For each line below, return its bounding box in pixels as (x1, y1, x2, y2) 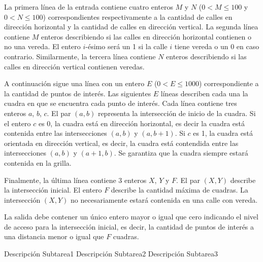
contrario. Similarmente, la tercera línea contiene (4, 51, 156, 61)
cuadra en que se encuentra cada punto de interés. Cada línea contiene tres (4, 98, 237, 108)
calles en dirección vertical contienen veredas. (4, 61, 145, 71)
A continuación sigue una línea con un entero (4, 78, 145, 89)
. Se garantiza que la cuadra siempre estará (114, 147, 248, 158)
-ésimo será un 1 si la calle (85, 41, 168, 52)
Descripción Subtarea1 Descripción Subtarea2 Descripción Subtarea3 (4, 248, 218, 259)
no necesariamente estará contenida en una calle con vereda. (71, 194, 258, 205)
